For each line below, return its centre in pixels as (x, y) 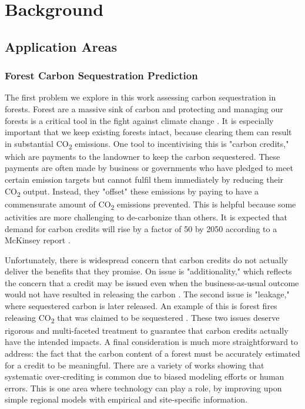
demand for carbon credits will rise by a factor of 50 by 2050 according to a (141, 228)
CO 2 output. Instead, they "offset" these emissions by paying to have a (132, 192)
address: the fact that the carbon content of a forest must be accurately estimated (152, 353)
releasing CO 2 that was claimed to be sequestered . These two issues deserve (142, 318)
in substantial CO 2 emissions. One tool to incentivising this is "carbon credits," (147, 144)
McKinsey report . (38, 240)
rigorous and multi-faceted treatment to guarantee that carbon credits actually (147, 330)
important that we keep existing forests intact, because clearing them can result (148, 132)
